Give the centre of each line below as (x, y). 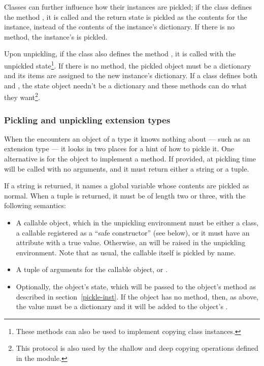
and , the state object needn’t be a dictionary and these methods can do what (126, 85)
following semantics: (35, 205)
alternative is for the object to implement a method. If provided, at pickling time (130, 159)
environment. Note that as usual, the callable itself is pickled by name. (126, 252)
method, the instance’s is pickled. (56, 36)
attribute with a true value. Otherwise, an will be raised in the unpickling (131, 242)
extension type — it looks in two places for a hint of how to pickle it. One (119, 148)
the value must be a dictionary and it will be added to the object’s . (122, 306)
